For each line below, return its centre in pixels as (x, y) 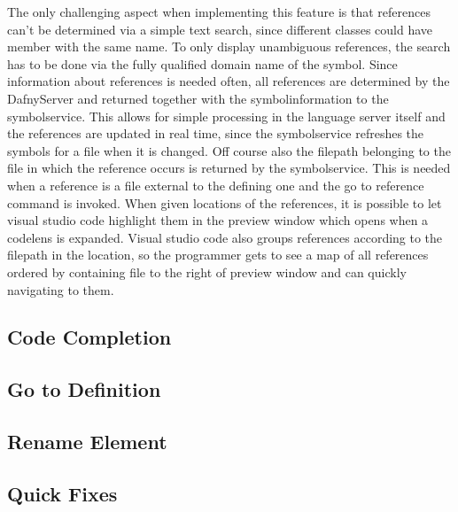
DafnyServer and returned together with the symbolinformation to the (198, 98)
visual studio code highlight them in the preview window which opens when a (218, 220)
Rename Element (87, 442)
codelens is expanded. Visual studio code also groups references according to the (225, 237)
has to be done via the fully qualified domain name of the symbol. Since (202, 63)
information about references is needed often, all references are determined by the (229, 81)
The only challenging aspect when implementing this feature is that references (219, 12)
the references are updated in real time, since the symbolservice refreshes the (216, 133)
